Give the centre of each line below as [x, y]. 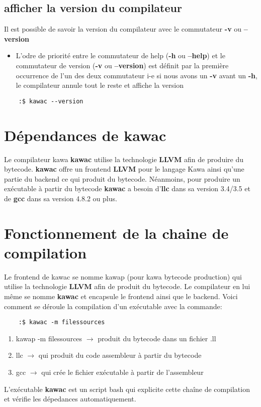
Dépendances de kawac [85, 135]
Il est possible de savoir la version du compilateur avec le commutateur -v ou [123, 29]
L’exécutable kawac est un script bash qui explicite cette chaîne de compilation [127, 389]
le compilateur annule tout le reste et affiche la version [100, 85]
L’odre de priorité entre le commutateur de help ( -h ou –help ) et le [120, 55]
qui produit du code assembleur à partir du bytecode [120, 355]
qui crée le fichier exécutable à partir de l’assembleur [122, 372]
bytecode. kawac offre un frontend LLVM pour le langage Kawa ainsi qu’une [124, 169]
